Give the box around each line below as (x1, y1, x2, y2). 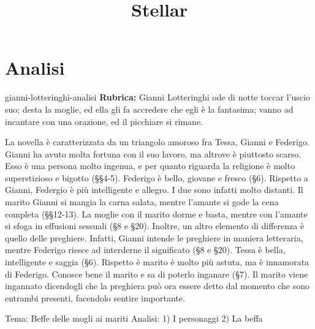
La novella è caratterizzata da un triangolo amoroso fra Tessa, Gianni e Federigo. (5, 135, 309, 148)
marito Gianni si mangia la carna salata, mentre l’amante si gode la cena (5, 195, 279, 208)
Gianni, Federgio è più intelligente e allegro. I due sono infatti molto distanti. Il (5, 183, 303, 196)
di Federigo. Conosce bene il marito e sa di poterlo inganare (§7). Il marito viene (5, 267, 308, 280)
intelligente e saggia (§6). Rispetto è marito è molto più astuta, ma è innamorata (5, 255, 309, 268)
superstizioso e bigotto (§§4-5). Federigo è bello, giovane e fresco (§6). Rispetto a (5, 171, 308, 184)
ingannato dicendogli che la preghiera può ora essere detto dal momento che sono (5, 279, 309, 292)
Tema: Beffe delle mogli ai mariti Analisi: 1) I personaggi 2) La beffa (5, 312, 263, 325)
